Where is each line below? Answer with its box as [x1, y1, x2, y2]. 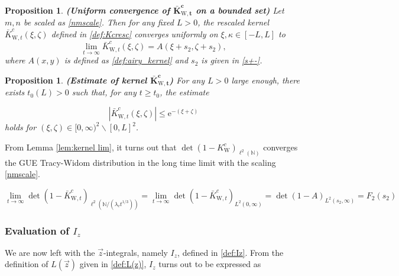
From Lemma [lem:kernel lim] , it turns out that [5, 140, 177, 153]
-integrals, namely [103, 246, 168, 258]
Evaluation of [5, 223, 70, 238]
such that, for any [72, 86, 137, 98]
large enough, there [231, 74, 300, 86]
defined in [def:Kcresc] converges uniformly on [51, 28, 218, 40]
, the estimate [160, 86, 209, 98]
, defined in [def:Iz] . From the [177, 246, 284, 258]
